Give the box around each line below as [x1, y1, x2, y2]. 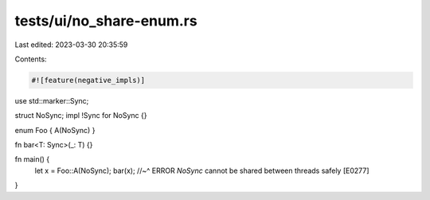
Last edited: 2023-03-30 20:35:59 [14, 40, 128, 49]
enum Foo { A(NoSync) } [14, 125, 96, 135]
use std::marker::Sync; [14, 96, 89, 105]
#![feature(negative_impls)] [31, 76, 146, 84]
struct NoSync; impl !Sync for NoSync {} [14, 111, 147, 120]
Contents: [14, 54, 47, 64]
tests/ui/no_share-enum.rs [14, 12, 198, 29]
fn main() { [14, 155, 50, 164]
